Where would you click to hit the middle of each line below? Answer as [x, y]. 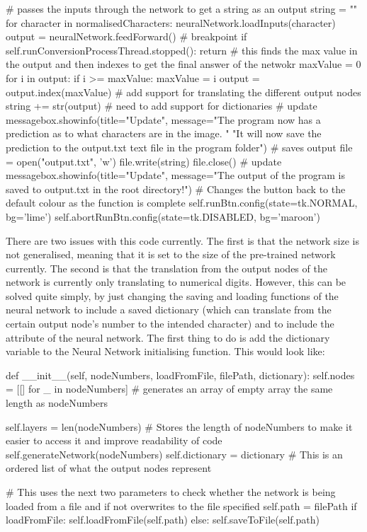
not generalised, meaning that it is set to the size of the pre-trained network [171, 254]
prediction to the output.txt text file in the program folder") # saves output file [179, 147]
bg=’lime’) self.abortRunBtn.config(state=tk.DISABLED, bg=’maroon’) [163, 216]
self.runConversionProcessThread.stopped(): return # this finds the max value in [182, 50]
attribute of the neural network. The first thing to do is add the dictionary [168, 337]
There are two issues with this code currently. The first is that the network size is [182, 240]
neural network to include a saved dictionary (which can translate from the [169, 310]
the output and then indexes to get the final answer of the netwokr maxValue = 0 [183, 64]
